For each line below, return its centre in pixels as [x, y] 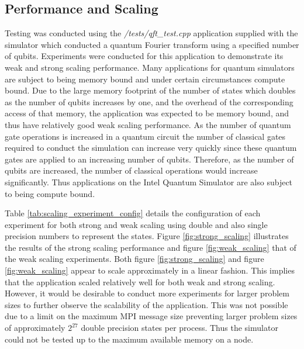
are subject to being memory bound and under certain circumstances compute [145, 79]
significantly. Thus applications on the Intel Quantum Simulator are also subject [149, 182]
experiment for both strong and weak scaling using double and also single [136, 224]
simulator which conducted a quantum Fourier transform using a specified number [152, 44]
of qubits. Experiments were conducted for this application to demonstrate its [144, 56]
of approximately [35, 328]
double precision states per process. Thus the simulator [179, 328]
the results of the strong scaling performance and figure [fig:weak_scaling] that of [151, 247]
